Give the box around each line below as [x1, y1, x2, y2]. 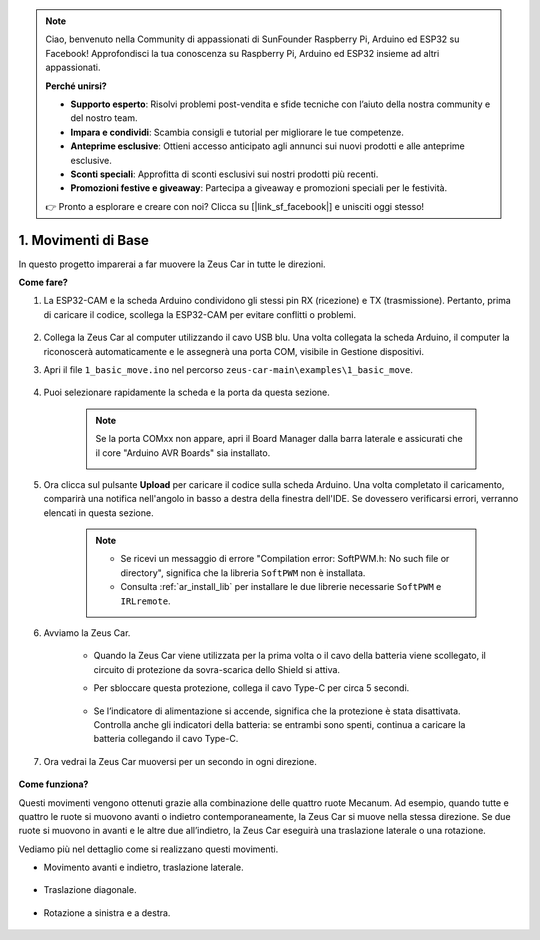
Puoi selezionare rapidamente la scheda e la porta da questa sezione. [43, 386, 330, 399]
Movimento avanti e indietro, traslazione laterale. [43, 861, 244, 874]
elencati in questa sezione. [43, 506, 154, 519]
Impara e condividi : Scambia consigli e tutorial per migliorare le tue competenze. [70, 126, 404, 138]
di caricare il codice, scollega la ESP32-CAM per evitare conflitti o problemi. [43, 308, 357, 320]
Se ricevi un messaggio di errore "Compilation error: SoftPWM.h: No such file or [120, 553, 450, 565]
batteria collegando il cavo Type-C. [93, 733, 239, 745]
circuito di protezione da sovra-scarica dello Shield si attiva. [93, 663, 340, 675]
